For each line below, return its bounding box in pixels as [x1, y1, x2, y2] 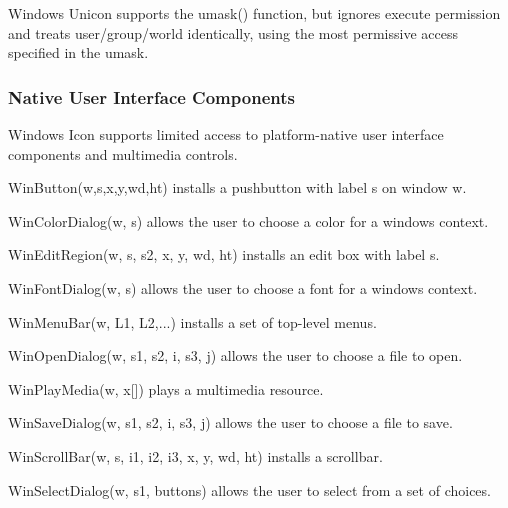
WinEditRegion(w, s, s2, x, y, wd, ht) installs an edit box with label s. [8, 244, 440, 265]
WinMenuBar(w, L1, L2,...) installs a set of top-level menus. [8, 311, 377, 332]
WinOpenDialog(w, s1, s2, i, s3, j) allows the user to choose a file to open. [8, 345, 463, 366]
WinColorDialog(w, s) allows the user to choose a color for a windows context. [8, 210, 489, 231]
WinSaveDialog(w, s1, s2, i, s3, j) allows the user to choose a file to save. [8, 412, 453, 433]
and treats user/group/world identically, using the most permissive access [8, 22, 458, 43]
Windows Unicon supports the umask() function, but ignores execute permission [8, 3, 501, 23]
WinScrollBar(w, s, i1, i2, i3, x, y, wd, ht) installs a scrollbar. [8, 445, 383, 466]
